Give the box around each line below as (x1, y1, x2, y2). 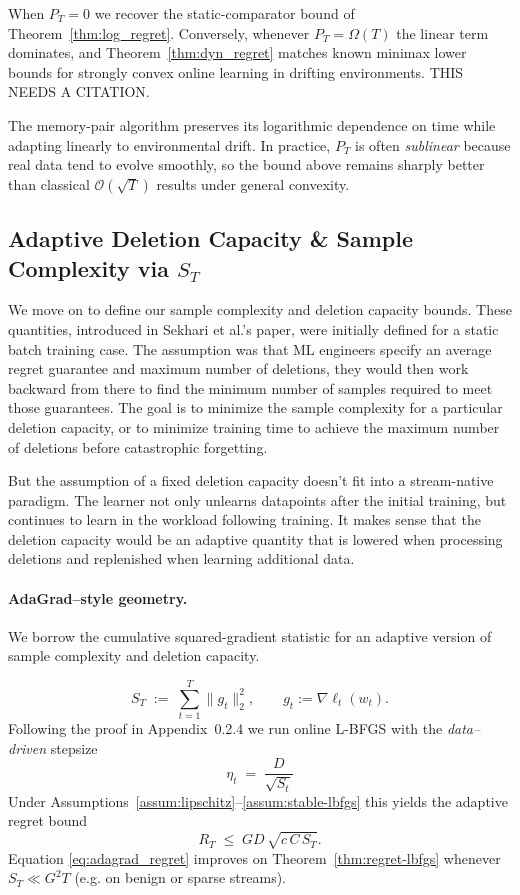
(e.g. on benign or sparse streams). (74, 867, 286, 888)
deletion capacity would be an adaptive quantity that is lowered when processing (8, 528, 503, 549)
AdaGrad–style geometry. (8, 587, 188, 608)
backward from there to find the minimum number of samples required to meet (8, 377, 493, 398)
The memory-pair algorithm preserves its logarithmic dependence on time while (8, 114, 496, 135)
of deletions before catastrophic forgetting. (8, 436, 268, 457)
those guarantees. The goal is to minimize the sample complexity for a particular (8, 397, 503, 418)
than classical (8, 173, 90, 194)
